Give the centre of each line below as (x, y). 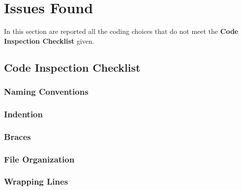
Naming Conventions (46, 92)
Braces (17, 136)
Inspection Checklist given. (49, 41)
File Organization (39, 159)
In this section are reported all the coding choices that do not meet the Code (121, 31)
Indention (23, 114)
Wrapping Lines (36, 181)
